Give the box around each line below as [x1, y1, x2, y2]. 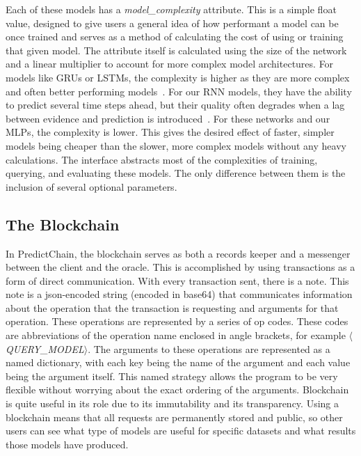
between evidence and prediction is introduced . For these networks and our [6, 111, 330, 125]
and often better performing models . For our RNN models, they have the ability [6, 84, 352, 98]
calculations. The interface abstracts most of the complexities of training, [6, 152, 318, 166]
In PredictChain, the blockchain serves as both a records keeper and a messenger [6, 246, 351, 260]
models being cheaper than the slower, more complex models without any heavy [6, 138, 346, 152]
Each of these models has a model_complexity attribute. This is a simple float [6, 2, 337, 16]
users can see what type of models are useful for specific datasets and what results [6, 423, 356, 438]
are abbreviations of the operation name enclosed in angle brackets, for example [6, 328, 346, 343]
